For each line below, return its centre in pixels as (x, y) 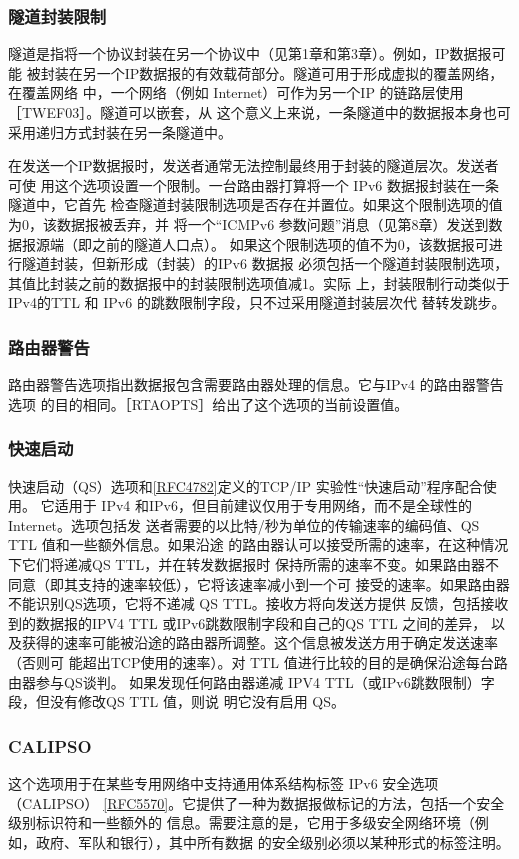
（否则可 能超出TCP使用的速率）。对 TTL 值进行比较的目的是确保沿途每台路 (258, 661)
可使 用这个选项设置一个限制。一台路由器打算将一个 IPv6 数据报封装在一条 (253, 184)
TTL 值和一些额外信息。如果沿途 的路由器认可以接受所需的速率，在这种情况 (258, 544)
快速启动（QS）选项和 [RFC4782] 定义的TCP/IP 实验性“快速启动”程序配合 (245, 485)
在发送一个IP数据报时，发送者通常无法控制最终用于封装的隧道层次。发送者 (253, 165)
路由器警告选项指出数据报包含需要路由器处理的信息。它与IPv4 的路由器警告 (256, 384)
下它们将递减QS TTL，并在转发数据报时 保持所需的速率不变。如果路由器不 (253, 563)
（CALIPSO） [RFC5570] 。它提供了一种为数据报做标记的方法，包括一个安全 (256, 802)
